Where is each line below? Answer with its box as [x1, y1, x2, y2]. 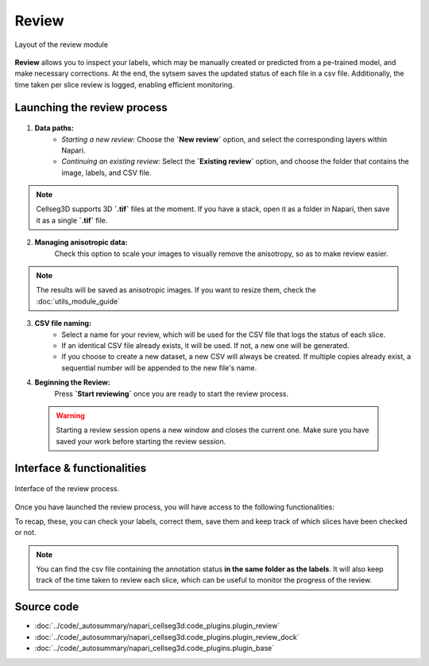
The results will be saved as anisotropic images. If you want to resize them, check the [36, 285, 317, 295]
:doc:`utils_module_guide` [36, 296, 121, 306]
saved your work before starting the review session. [56, 436, 226, 446]
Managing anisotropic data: [34, 238, 128, 247]
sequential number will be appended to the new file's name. [61, 362, 257, 373]
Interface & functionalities [14, 461, 147, 474]
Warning [56, 410, 85, 420]
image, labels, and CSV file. [61, 168, 152, 177]
